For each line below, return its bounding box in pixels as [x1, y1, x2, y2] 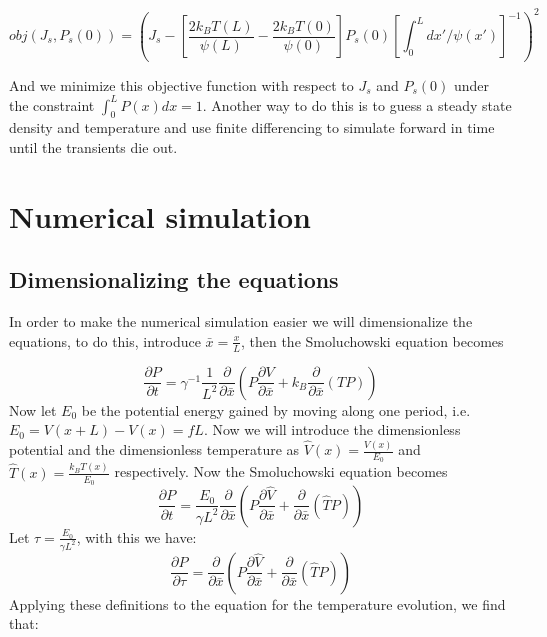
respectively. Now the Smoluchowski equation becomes [114, 461, 448, 482]
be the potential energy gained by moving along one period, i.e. [81, 399, 471, 420]
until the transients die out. [9, 137, 178, 158]
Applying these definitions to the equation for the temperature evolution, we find [9, 593, 506, 614]
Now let [9, 399, 57, 420]
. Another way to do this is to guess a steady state [202, 94, 512, 115]
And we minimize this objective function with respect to [9, 74, 354, 95]
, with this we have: [76, 526, 197, 547]
